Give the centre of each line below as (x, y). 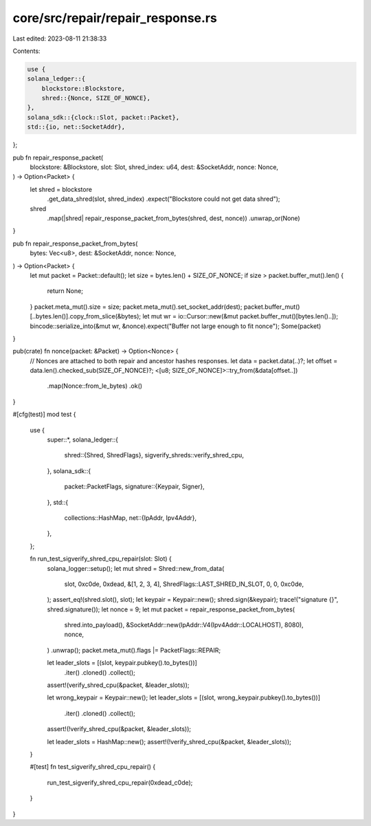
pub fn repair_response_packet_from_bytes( (75, 243)
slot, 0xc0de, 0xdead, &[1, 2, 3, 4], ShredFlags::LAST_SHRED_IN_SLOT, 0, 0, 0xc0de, (184, 584)
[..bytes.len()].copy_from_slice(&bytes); (86, 316)
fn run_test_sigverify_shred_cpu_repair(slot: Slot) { (101, 559)
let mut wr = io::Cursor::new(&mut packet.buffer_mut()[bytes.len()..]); (240, 316)
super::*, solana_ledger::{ (83, 439)
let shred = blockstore (61, 189)
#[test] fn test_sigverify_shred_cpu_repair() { (93, 767)
